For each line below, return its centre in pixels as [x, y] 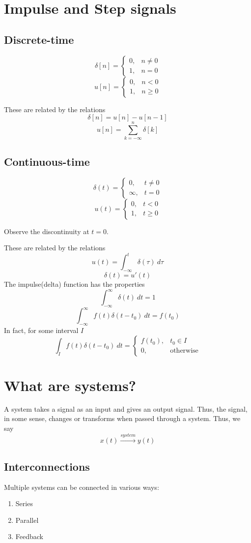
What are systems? [70, 385]
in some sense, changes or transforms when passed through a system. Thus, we [122, 418]
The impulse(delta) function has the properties [74, 284]
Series [24, 503]
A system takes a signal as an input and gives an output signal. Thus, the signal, [126, 408]
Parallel [27, 520]
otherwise [184, 351]
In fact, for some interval [41, 330]
